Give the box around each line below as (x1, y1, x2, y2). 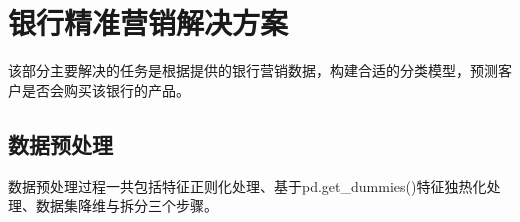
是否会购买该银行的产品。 (21, 79, 190, 100)
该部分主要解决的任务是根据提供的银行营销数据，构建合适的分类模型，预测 (8, 60, 498, 81)
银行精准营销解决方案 (8, 2, 289, 43)
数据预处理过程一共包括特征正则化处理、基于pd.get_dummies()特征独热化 (8, 175, 487, 196)
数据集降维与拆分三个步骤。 (35, 195, 218, 216)
